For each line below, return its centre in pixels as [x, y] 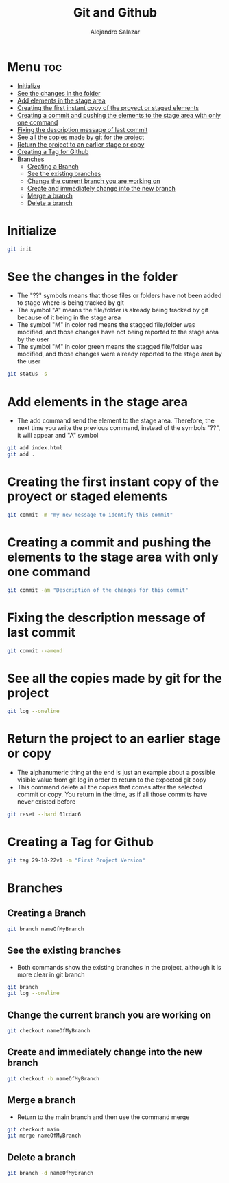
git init [20, 249]
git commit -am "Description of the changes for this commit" [98, 590]
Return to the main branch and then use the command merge [103, 1117]
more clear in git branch [51, 974]
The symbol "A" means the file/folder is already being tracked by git [113, 310]
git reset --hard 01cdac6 [44, 814]
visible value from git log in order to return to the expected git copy [112, 780]
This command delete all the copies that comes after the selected [109, 787]
